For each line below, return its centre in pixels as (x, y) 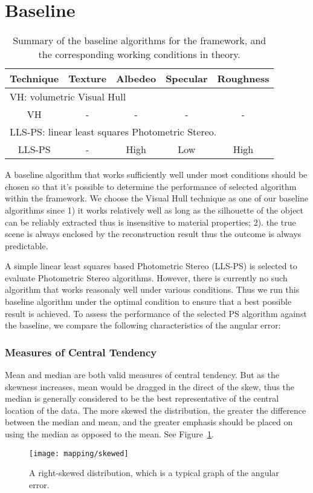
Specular (187, 79)
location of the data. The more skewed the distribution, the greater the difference (156, 410)
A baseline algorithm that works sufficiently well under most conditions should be (156, 175)
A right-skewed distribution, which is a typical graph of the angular (154, 473)
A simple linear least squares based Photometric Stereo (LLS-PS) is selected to (151, 266)
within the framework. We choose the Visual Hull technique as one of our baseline (157, 198)
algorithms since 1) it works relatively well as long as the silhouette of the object (154, 210)
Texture (88, 79)
